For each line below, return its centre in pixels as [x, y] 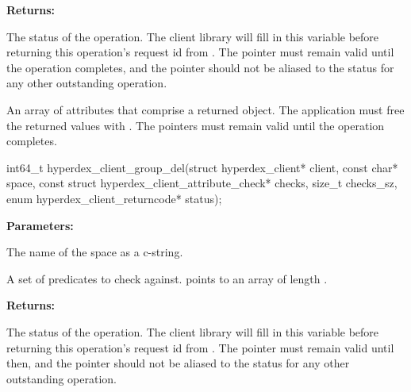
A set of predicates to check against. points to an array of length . [167, 278]
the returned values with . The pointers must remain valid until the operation [196, 125]
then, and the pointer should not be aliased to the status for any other [178, 363]
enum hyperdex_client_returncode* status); [114, 198]
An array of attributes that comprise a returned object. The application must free [205, 109]
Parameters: [40, 225]
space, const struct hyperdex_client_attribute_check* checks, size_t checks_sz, [202, 183]
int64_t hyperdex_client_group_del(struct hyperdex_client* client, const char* [202, 167]
